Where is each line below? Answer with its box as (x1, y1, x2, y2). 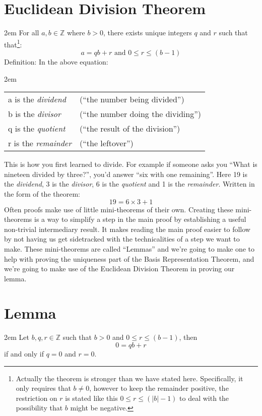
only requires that (16, 383, 71, 393)
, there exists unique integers (103, 27, 192, 38)
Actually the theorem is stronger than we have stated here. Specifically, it (16, 373, 243, 383)
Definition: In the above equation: (4, 56, 108, 67)
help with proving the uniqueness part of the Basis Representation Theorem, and (4, 253, 254, 264)
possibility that (16, 402, 63, 413)
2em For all (4, 27, 39, 38)
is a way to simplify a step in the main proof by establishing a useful (34, 214, 246, 224)
